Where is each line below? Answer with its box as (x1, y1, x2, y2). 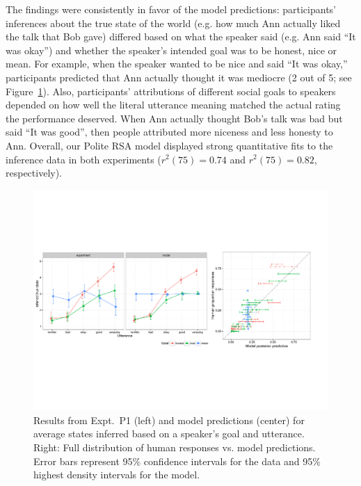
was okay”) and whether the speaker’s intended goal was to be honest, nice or (6, 42, 337, 57)
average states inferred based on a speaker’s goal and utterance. (33, 426, 305, 441)
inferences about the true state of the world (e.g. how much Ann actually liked (6, 15, 341, 30)
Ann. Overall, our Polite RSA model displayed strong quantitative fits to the (6, 138, 333, 152)
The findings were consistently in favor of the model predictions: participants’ (6, 2, 337, 16)
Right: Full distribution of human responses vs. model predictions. (33, 440, 316, 455)
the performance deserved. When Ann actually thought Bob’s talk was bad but (6, 111, 343, 125)
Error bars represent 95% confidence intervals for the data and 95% (33, 453, 321, 468)
